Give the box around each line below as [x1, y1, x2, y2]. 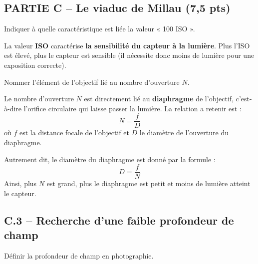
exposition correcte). [4, 59, 66, 70]
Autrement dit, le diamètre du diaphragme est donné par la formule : [4, 154, 216, 164]
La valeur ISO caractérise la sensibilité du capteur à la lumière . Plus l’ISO [4, 40, 250, 50]
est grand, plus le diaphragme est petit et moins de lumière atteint [46, 178, 251, 189]
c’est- [236, 93, 252, 104]
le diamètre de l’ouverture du [139, 127, 229, 138]
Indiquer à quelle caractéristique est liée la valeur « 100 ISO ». [4, 23, 195, 34]
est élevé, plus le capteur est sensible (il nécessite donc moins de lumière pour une [4, 50, 255, 60]
